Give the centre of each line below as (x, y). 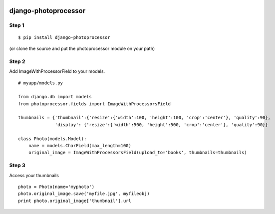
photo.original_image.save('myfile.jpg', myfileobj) (84, 194)
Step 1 (17, 25)
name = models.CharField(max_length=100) (80, 146)
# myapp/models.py (41, 83)
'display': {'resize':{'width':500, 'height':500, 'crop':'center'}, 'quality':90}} (161, 124)
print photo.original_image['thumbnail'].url (75, 201)
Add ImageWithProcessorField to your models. (57, 71)
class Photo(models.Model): (52, 139)
